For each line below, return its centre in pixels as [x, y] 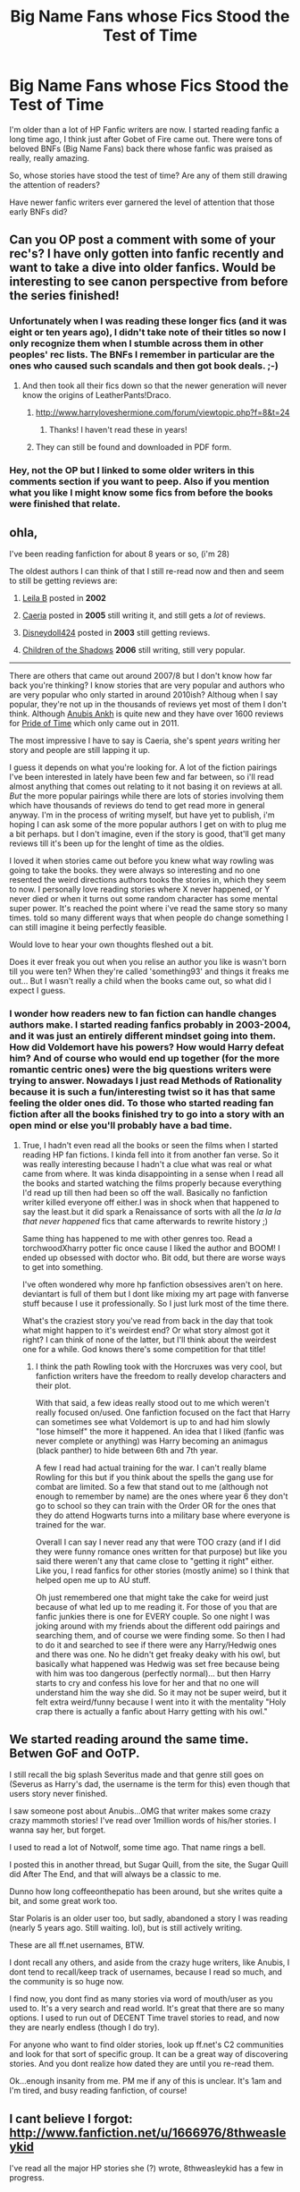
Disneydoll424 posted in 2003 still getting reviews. [116, 633]
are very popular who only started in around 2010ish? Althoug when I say [144, 695]
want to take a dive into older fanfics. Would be [143, 268]
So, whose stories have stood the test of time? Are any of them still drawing [148, 175]
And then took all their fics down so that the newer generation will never [154, 385]
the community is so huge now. [67, 1982]
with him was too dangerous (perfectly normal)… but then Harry [153, 1673]
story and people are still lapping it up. [79, 750]
